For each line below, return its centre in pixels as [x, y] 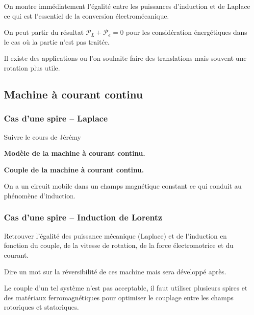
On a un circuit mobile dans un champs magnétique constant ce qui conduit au [123, 186]
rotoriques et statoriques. [41, 307]
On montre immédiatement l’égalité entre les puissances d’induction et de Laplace [127, 6]
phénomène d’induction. [40, 195]
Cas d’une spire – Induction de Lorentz [83, 217]
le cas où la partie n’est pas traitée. [57, 41]
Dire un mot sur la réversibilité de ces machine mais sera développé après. [115, 271]
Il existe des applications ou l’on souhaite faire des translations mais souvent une [125, 58]
